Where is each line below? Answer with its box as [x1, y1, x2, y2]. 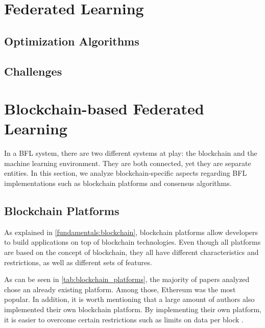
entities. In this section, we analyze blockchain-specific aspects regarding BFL [4, 168, 247, 178]
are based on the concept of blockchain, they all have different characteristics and [4, 247, 259, 257]
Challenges [4, 63, 62, 79]
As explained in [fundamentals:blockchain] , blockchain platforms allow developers [4, 226, 258, 237]
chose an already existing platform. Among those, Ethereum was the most [4, 284, 236, 294]
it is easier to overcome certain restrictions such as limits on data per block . [4, 314, 244, 324]
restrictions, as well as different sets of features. [4, 256, 152, 267]
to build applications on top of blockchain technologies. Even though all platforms [4, 237, 261, 247]
